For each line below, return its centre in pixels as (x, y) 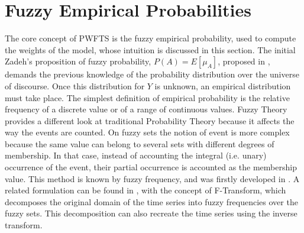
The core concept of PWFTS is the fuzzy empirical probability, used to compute (151, 38)
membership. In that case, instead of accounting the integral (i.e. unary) (136, 155)
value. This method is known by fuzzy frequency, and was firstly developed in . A (152, 178)
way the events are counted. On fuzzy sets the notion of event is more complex (147, 132)
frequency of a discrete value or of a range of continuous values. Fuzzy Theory (146, 109)
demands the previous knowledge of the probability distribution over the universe (152, 74)
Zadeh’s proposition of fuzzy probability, (78, 61)
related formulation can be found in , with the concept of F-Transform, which (145, 190)
